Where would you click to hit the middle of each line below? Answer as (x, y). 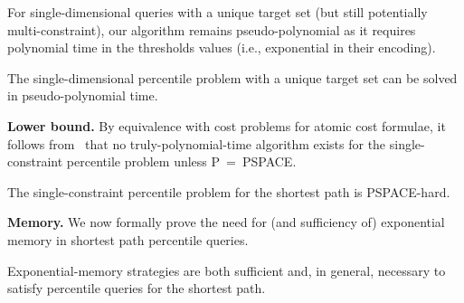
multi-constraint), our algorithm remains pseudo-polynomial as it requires (212, 29)
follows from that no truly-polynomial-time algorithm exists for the (197, 143)
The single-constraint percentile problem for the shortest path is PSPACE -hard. (229, 191)
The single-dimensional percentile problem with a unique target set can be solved (232, 77)
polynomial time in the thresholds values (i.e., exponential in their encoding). (222, 47)
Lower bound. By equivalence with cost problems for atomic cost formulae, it (227, 125)
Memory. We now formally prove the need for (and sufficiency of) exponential (226, 222)
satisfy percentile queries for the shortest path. (137, 288)
